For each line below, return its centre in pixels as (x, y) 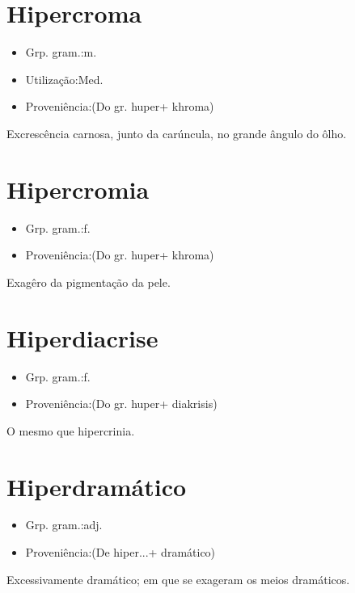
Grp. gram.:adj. (64, 525)
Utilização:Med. (64, 79)
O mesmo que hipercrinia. (71, 430)
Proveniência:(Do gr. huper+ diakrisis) (121, 404)
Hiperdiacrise (82, 337)
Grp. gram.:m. (61, 52)
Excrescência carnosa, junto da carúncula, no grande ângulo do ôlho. (177, 133)
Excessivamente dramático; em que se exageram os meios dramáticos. (178, 579)
